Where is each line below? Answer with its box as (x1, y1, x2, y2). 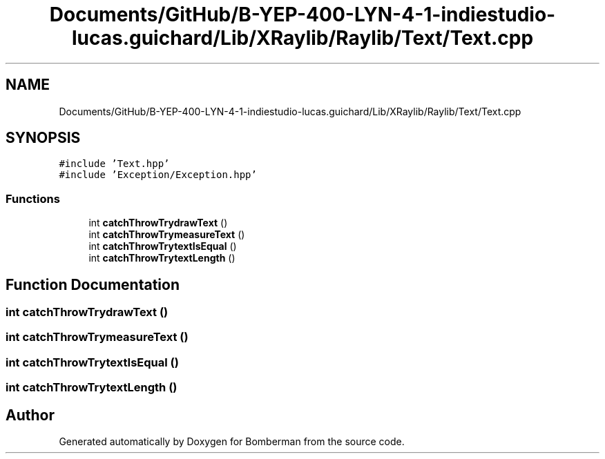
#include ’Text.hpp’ (59, 158, 170, 170)
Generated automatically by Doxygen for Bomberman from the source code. (59, 436, 405, 447)
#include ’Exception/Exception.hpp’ (59, 169, 257, 181)
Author (6, 406, 55, 424)
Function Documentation (6, 275, 180, 293)
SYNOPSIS (6, 129, 81, 147)
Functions (6, 191, 60, 206)
